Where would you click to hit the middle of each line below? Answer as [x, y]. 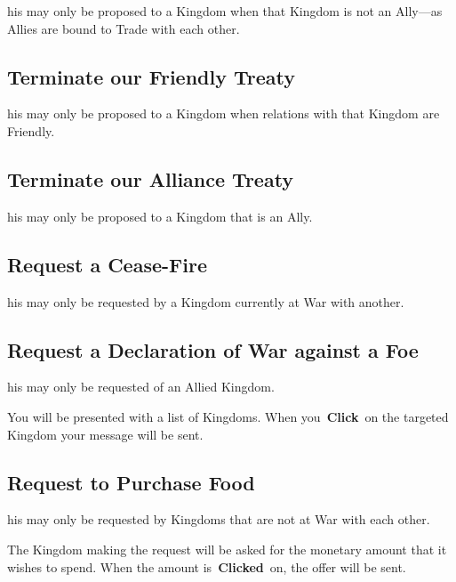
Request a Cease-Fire [107, 264]
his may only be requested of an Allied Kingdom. [141, 387]
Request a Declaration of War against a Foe [213, 349]
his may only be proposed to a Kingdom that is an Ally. [160, 216]
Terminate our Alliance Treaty [151, 178]
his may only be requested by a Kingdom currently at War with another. [206, 301]
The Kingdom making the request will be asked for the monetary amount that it [227, 549]
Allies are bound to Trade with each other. [124, 28]
